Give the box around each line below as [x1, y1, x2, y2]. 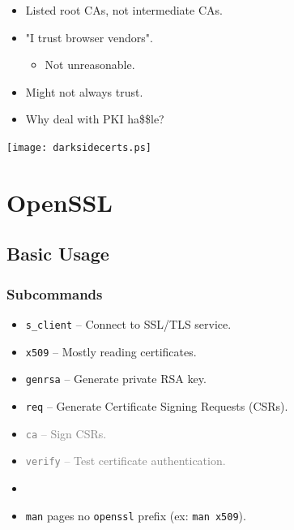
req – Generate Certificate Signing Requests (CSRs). [25, 397, 288, 414]
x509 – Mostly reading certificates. [25, 343, 197, 360]
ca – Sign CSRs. [25, 424, 107, 442]
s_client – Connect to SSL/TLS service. [25, 316, 232, 332]
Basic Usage [6, 241, 109, 266]
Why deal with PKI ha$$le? [25, 110, 164, 127]
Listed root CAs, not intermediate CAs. [25, 2, 223, 18]
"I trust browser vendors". [25, 28, 153, 45]
